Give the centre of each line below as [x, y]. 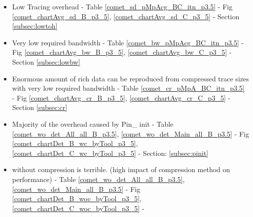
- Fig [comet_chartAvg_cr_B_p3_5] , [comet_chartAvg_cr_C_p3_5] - [121, 97]
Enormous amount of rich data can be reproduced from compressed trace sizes [130, 78]
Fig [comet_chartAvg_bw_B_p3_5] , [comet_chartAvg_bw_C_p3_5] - [122, 52]
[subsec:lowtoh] [35, 26]
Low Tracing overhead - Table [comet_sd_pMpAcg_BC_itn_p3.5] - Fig [122, 6]
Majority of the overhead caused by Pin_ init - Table [93, 124]
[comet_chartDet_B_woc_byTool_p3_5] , [77, 199]
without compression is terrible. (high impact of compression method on [121, 169]
